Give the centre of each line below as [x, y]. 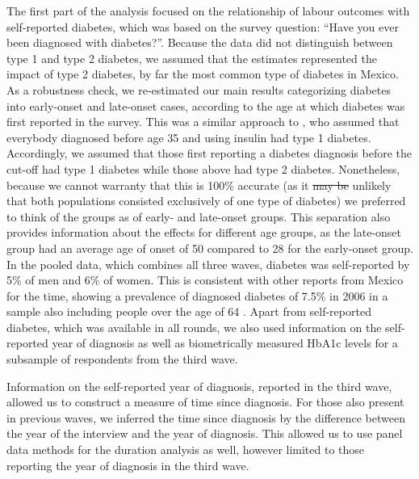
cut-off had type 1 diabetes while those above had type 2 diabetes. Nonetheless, [203, 168]
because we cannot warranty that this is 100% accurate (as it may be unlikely [199, 185]
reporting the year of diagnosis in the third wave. [128, 465]
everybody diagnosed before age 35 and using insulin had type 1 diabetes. [189, 137]
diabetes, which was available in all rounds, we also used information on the [194, 327]
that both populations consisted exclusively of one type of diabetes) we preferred [206, 201]
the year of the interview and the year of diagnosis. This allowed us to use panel [205, 433]
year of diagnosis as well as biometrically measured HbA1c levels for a [225, 343]
